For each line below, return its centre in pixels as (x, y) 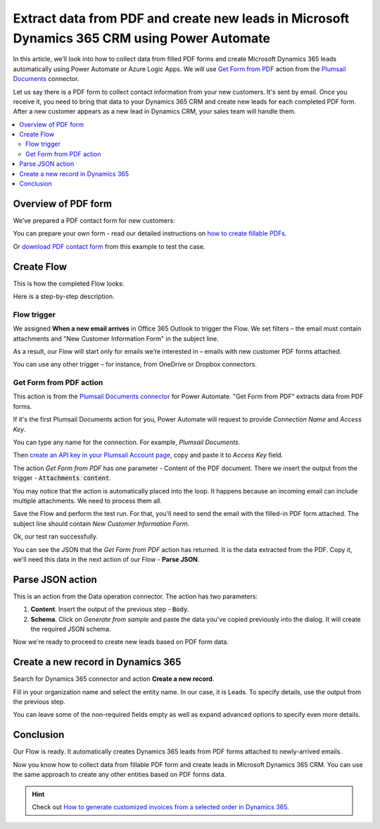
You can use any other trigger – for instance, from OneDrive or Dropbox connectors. (135, 364)
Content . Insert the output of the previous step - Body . (110, 609)
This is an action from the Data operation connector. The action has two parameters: (135, 596)
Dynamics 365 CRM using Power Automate (142, 38)
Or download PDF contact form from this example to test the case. (109, 246)
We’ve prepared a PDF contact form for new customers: (94, 220)
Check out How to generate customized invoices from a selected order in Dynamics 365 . (160, 806)
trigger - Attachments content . (62, 478)
